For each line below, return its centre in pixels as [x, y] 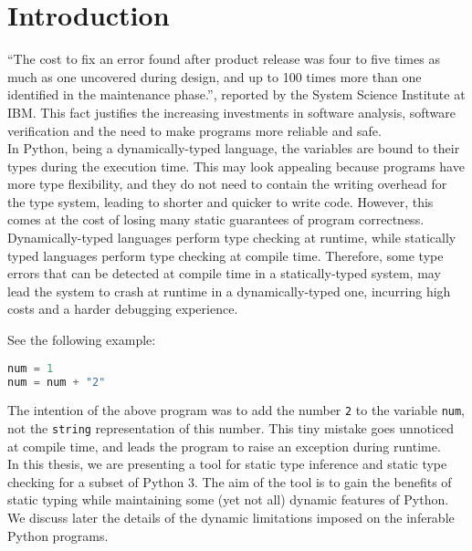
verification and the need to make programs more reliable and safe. [194, 130]
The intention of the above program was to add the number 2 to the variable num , [236, 410]
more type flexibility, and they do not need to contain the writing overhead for [227, 184]
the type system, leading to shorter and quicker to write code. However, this [220, 201]
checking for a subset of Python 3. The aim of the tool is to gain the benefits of [230, 481]
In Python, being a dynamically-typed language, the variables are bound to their [234, 148]
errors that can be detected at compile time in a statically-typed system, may [224, 273]
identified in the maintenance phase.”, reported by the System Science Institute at [236, 94]
